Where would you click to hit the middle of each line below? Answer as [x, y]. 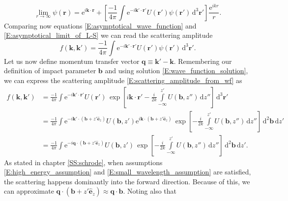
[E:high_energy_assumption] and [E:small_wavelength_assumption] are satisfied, [128, 172]
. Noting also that [150, 191]
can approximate [29, 191]
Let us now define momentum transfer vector [72, 61]
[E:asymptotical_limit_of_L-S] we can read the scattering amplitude [108, 35]
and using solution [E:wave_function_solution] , [176, 71]
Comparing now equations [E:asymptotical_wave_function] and [100, 25]
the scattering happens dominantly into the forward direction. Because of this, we [127, 181]
